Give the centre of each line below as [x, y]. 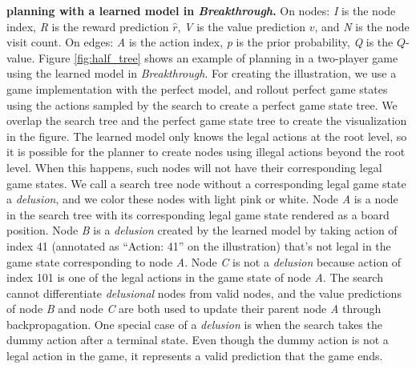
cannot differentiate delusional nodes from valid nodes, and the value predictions [204, 293]
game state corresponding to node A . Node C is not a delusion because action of [204, 261]
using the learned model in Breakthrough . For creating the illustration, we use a [202, 73]
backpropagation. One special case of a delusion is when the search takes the [194, 324]
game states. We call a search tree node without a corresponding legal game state [206, 183]
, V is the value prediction [242, 26]
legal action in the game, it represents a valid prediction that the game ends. [195, 356]
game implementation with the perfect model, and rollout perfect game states [197, 88]
